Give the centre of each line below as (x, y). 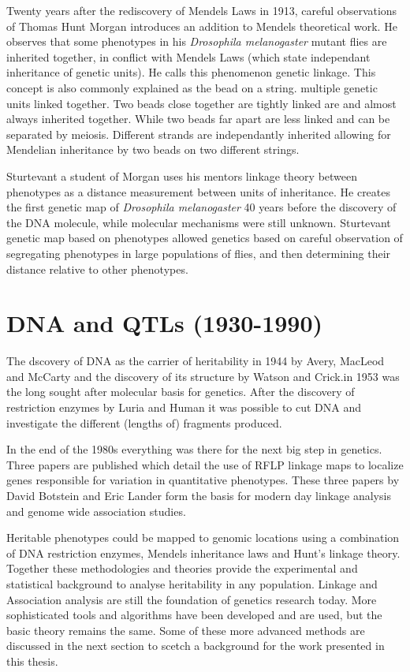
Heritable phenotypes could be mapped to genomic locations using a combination (203, 538)
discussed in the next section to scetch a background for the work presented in (196, 646)
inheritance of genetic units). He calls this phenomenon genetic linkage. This (191, 72)
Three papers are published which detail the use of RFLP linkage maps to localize (205, 464)
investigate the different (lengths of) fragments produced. (144, 422)
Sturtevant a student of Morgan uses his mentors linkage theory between (182, 175)
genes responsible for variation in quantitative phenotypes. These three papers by (203, 480)
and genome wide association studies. (96, 511)
